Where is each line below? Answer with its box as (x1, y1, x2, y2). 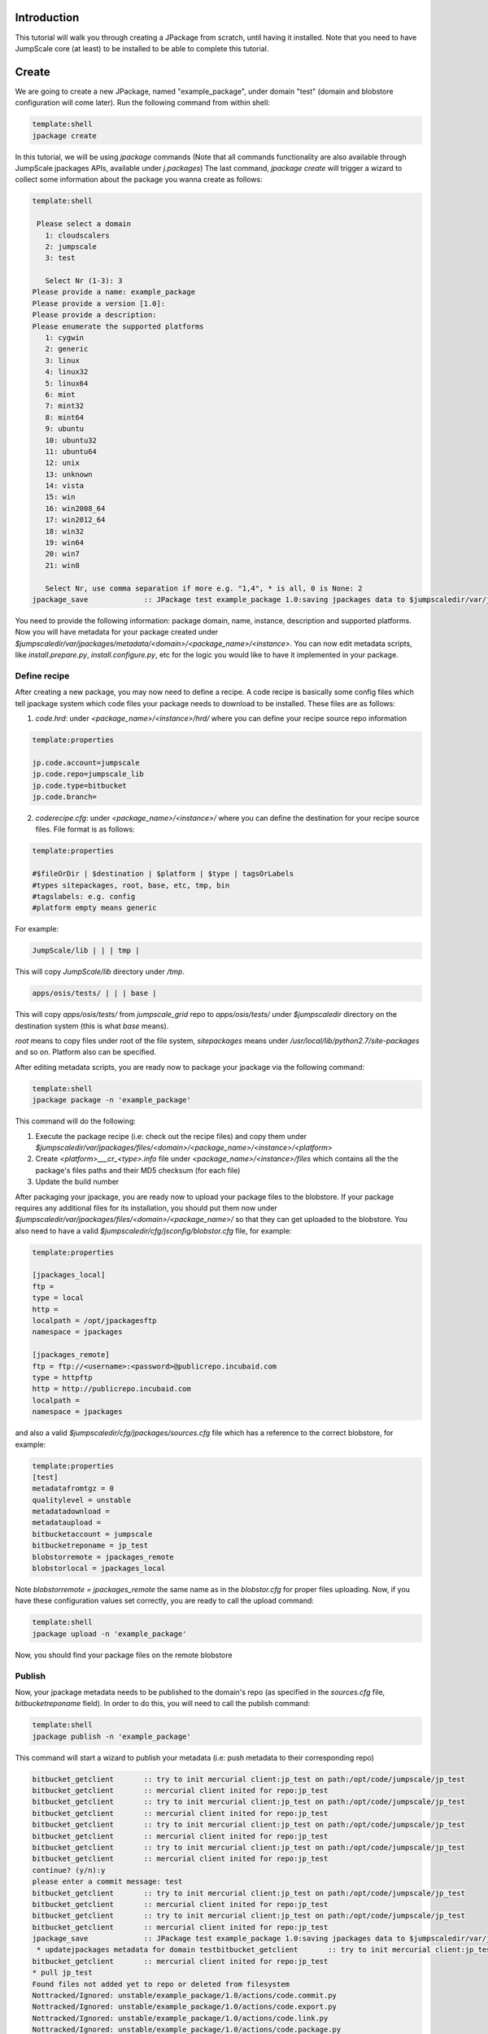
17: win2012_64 (45, 515, 106, 525)
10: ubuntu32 (45, 435, 98, 445)
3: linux (45, 356, 81, 365)
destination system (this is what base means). (15, 1021, 169, 1031)
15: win (45, 492, 76, 502)
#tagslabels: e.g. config (32, 892, 136, 901)
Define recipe (15, 670, 70, 681)
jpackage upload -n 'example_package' (32, 1629, 187, 1639)
